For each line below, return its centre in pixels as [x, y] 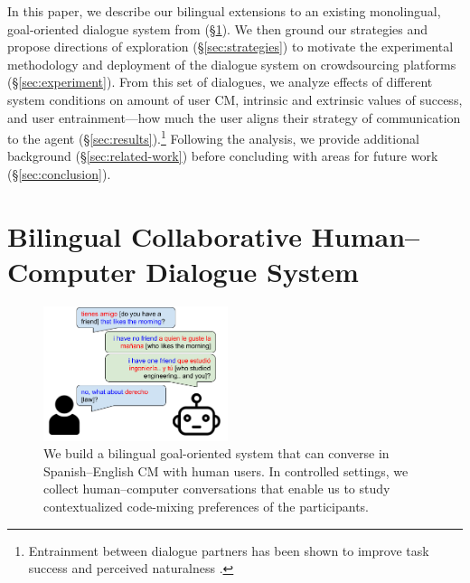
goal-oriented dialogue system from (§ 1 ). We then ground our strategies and [218, 28]
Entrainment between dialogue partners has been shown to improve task [229, 550]
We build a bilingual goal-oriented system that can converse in [216, 453]
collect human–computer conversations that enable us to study [217, 489]
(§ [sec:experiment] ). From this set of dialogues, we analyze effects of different [220, 82]
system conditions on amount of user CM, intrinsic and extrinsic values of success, [235, 99]
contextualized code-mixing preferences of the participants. [206, 507]
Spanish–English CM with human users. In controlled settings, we [226, 470]
